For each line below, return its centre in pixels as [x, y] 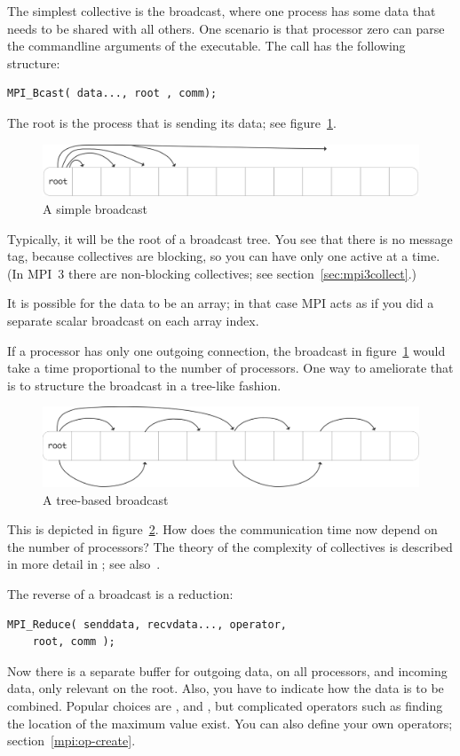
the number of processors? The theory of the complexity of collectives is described [230, 546]
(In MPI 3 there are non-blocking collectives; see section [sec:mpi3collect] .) [212, 273]
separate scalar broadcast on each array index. [133, 320]
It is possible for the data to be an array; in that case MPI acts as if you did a [221, 303]
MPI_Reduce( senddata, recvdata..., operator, [147, 624]
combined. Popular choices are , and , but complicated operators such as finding [225, 705]
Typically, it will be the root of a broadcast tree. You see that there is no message [230, 238]
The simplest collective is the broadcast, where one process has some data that [222, 11]
